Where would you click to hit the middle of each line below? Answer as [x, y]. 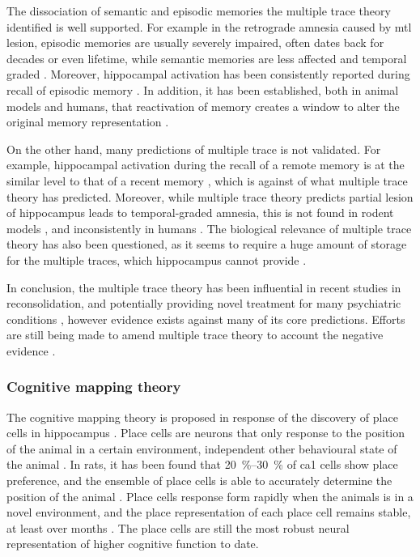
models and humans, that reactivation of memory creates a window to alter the [203, 106]
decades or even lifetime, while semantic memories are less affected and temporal [207, 58]
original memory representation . [88, 122]
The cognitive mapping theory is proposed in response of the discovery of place [202, 417]
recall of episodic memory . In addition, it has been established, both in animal [203, 89]
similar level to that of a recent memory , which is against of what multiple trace [207, 180]
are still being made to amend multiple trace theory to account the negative [195, 335]
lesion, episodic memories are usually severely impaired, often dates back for [195, 43]
